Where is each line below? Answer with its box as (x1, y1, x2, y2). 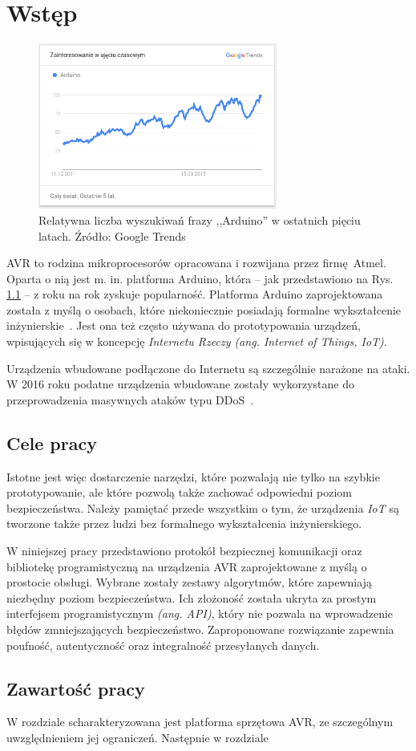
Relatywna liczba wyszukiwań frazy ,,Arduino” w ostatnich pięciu (38, 211, 361, 228)
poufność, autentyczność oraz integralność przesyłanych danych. (6, 636, 320, 653)
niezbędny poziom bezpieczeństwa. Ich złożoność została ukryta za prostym (6, 589, 377, 606)
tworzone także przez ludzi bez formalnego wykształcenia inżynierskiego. (6, 515, 362, 532)
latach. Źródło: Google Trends (38, 227, 186, 244)
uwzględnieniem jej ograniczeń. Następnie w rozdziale (6, 729, 269, 745)
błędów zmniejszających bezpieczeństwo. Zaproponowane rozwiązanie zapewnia (6, 620, 394, 637)
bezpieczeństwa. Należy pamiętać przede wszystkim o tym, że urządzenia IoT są (6, 499, 399, 516)
